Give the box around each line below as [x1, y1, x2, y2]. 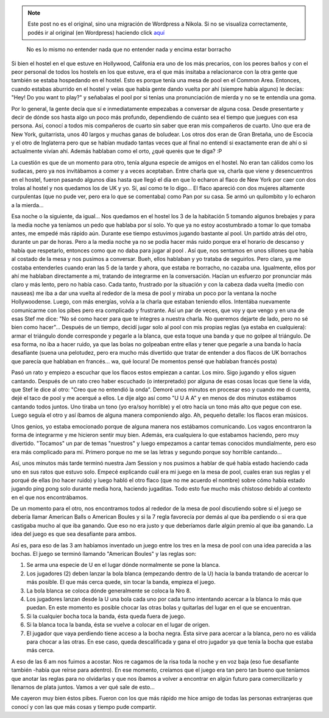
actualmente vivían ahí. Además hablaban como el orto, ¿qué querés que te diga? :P [11, 148, 222, 155]
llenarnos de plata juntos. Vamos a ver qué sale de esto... [11, 683, 155, 691]
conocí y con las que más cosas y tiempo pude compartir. [11, 703, 157, 710]
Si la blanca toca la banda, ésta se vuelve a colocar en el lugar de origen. [26, 621, 210, 628]
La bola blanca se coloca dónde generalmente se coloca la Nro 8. [26, 587, 191, 594]
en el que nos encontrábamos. [11, 494, 88, 501]
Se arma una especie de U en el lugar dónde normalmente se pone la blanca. [26, 561, 221, 569]
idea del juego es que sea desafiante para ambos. [11, 530, 137, 538]
